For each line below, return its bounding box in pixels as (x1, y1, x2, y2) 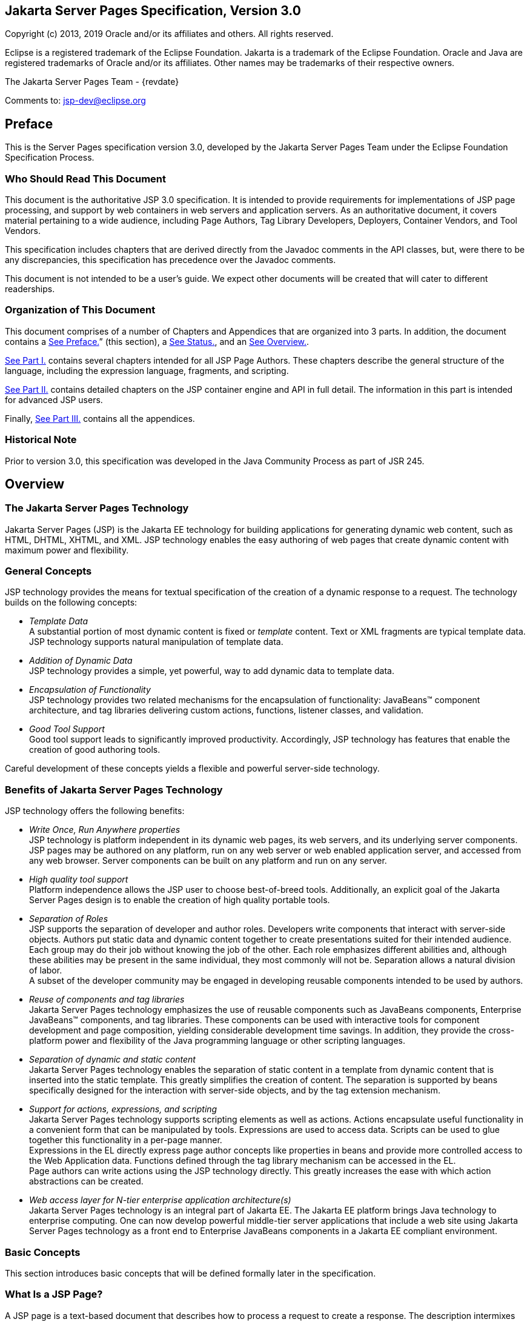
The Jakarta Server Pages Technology (5, 502, 189, 515)
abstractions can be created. (29, 1176, 144, 1187)
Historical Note (5, 433, 77, 446)
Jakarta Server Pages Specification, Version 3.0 (5, 3, 301, 18)
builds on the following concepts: (5, 597, 137, 608)
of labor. (29, 965, 62, 976)
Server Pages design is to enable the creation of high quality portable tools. (29, 895, 330, 906)
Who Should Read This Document (5, 172, 167, 185)
